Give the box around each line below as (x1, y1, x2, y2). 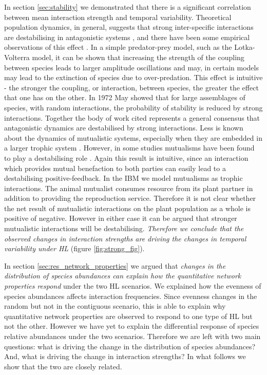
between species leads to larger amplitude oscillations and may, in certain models (4, 62, 259, 72)
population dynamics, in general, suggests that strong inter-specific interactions (4, 22, 254, 32)
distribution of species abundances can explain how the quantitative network (4, 270, 241, 281)
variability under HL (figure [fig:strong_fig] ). (4, 243, 145, 254)
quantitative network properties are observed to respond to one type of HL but (4, 310, 253, 321)
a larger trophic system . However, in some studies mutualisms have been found (4, 142, 255, 153)
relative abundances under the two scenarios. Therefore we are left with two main (4, 331, 261, 341)
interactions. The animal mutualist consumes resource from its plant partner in (4, 182, 253, 193)
